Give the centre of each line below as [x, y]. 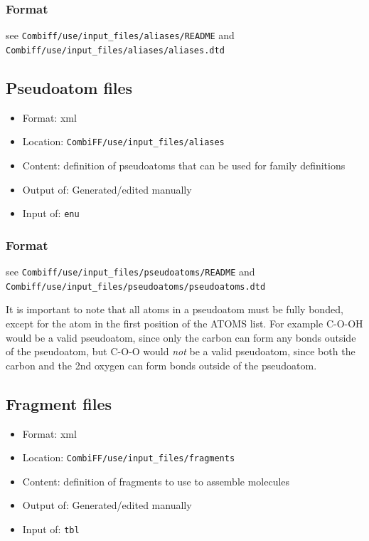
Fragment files [59, 403]
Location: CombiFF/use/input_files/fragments [129, 457]
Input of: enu [51, 213]
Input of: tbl [51, 529]
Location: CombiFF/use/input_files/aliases [123, 141]
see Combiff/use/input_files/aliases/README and [120, 35]
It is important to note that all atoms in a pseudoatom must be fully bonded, [175, 309]
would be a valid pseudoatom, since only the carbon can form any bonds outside [181, 337]
